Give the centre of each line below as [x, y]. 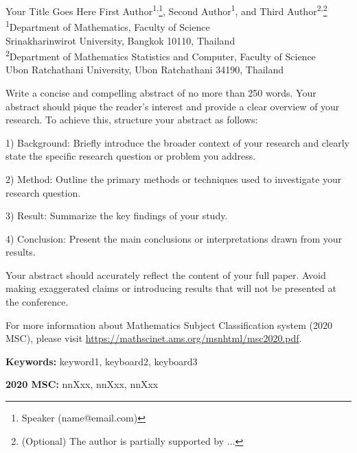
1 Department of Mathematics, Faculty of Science [108, 26]
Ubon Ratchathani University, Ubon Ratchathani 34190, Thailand [145, 70]
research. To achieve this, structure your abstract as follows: [132, 120]
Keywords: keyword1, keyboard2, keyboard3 [102, 361]
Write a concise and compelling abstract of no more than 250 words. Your [161, 92]
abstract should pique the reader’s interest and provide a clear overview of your [173, 106]
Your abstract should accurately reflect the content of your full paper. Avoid [166, 274]
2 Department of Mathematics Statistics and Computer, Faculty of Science [161, 55]
